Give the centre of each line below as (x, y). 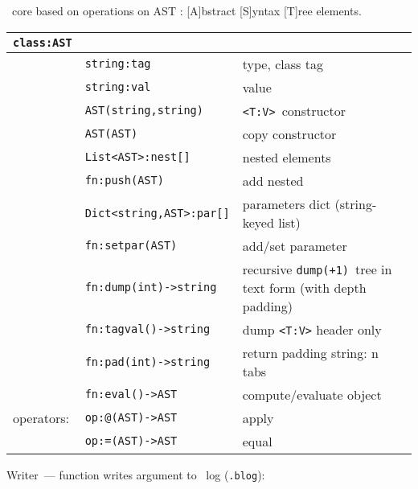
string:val (118, 87)
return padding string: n (310, 352)
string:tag (118, 64)
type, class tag (283, 64)
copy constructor (289, 134)
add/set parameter (295, 245)
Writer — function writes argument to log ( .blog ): (136, 474)
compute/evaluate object (312, 394)
